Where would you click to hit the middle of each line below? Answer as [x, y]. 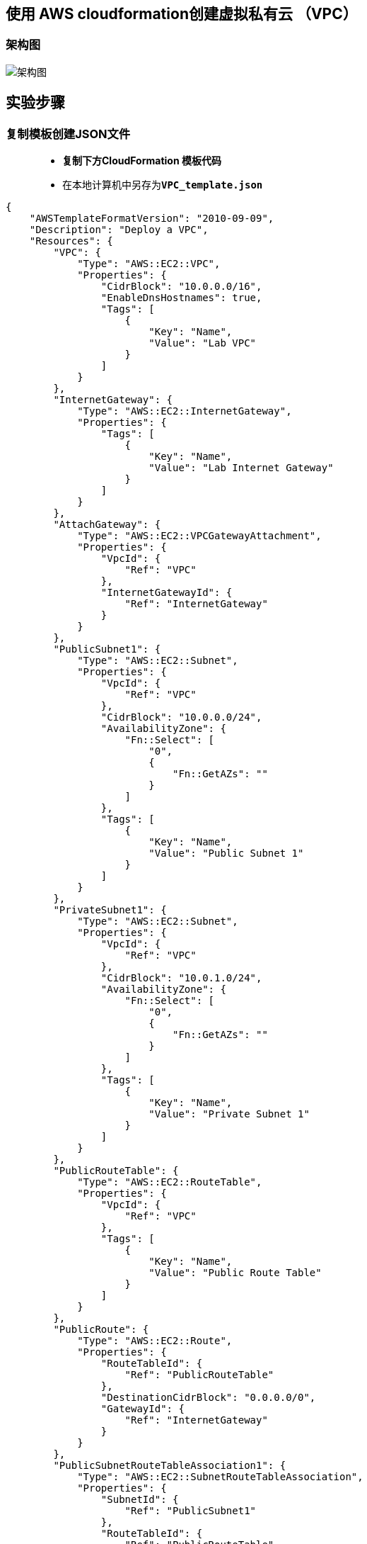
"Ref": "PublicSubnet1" [191, 1511]
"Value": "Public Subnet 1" [226, 853]
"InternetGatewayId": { [167, 593]
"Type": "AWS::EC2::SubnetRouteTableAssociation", [220, 1477]
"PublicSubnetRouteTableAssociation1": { [170, 1466]
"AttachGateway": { [107, 525]
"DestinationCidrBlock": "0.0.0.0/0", [208, 1398]
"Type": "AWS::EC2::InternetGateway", [185, 411]
